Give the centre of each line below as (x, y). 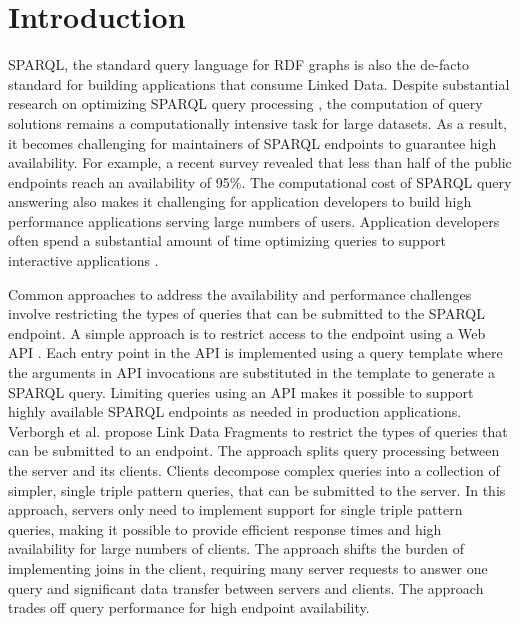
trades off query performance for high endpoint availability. (189, 607)
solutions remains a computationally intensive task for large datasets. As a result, (257, 122)
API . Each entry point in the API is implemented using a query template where (255, 352)
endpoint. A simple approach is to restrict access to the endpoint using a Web (247, 332)
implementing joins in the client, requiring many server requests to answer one (248, 567)
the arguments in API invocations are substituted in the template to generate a (252, 372)
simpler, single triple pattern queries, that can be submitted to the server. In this (257, 489)
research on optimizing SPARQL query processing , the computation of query (245, 103)
